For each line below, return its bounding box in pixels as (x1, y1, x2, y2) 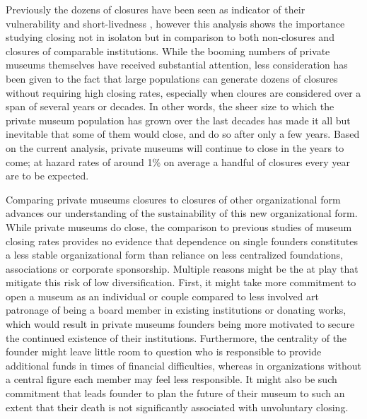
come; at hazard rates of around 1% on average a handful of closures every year (6, 154, 350, 169)
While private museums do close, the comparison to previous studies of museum (6, 219, 352, 234)
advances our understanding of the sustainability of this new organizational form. (6, 206, 358, 220)
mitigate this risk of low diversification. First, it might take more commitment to (6, 275, 356, 290)
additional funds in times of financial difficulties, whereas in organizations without (6, 358, 361, 372)
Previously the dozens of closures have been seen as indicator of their (6, 2, 305, 16)
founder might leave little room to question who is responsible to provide (6, 344, 322, 359)
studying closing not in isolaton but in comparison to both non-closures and (6, 30, 334, 45)
